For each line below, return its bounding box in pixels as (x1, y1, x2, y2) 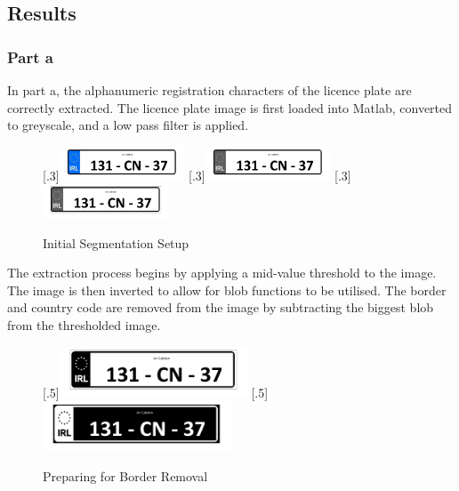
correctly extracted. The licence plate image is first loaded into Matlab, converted (7, 98, 453, 117)
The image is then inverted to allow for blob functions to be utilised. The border (7, 280, 447, 299)
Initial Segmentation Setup (43, 233, 189, 252)
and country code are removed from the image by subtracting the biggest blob (7, 298, 434, 317)
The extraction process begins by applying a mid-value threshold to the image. (7, 263, 437, 282)
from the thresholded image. (7, 315, 161, 334)
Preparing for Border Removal (43, 467, 208, 486)
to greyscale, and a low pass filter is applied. (7, 116, 249, 134)
